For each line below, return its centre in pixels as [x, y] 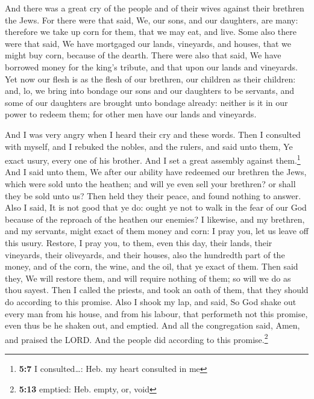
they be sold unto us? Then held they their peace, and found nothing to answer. [153, 195]
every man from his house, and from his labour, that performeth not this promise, [156, 313]
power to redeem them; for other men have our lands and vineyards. [131, 114]
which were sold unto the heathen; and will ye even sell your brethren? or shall [150, 183]
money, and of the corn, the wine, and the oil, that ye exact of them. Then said [152, 266]
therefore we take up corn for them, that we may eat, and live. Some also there [151, 32]
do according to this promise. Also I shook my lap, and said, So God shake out [151, 301]
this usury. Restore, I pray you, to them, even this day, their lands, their [139, 242]
